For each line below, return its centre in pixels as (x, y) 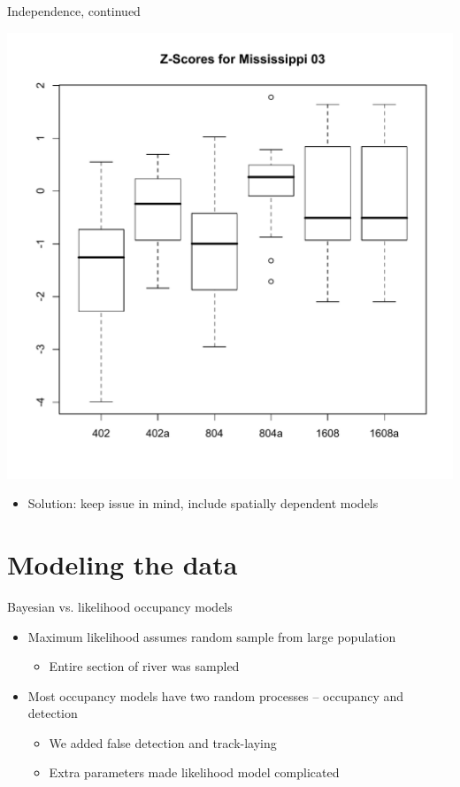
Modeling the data (123, 563)
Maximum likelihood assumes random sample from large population (212, 636)
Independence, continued (74, 11)
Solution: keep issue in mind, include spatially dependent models (203, 503)
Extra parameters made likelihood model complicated (194, 772)
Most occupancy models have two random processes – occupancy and (216, 695)
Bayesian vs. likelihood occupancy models (120, 606)
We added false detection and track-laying (163, 742)
